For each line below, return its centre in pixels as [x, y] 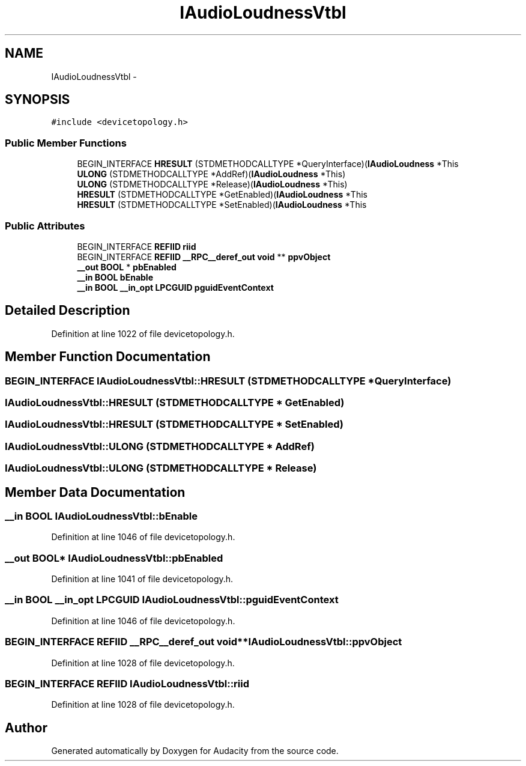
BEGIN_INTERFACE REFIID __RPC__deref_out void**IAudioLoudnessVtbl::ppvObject [204, 642]
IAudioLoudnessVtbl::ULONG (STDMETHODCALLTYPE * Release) [161, 468]
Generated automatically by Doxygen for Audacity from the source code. [195, 751]
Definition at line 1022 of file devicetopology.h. [143, 333]
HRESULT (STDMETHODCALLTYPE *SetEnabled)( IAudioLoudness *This [222, 205]
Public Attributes [45, 226]
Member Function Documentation [108, 357]
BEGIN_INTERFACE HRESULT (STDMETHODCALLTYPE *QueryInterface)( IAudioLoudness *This [268, 164]
